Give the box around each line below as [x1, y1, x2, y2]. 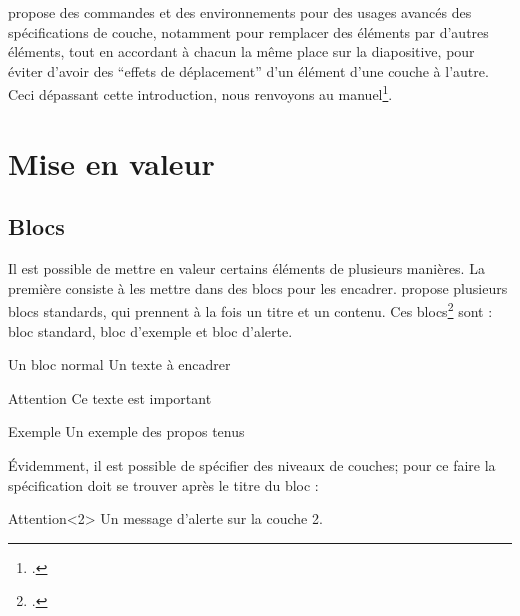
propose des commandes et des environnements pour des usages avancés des [8, 2, 472, 22]
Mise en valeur [8, 142, 215, 183]
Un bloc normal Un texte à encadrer [8, 354, 231, 375]
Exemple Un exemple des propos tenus [8, 421, 245, 442]
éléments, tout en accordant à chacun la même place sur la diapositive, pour [8, 41, 475, 62]
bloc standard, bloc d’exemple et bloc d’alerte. [8, 320, 293, 341]
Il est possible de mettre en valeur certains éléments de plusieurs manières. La [8, 258, 485, 279]
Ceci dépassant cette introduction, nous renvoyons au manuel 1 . [8, 81, 393, 105]
